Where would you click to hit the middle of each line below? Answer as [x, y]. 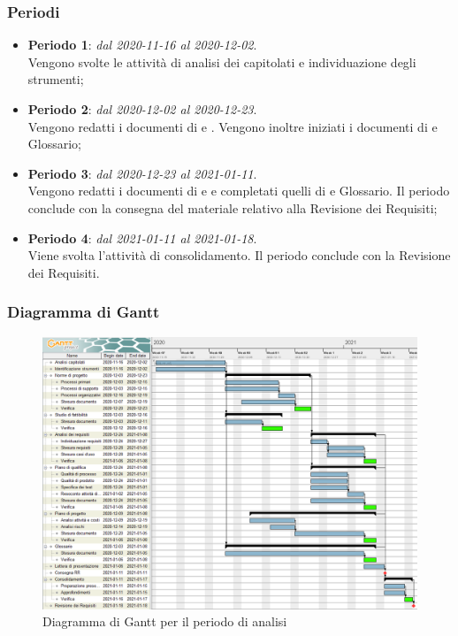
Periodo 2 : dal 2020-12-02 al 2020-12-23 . [142, 109]
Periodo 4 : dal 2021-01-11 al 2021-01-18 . [142, 238]
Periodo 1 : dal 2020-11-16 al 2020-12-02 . [142, 45]
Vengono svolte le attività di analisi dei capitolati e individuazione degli [222, 61]
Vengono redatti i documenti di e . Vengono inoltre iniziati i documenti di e [233, 126]
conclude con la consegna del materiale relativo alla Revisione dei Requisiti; [233, 207]
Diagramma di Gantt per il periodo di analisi [165, 621]
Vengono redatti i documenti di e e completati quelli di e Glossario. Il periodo [239, 191]
